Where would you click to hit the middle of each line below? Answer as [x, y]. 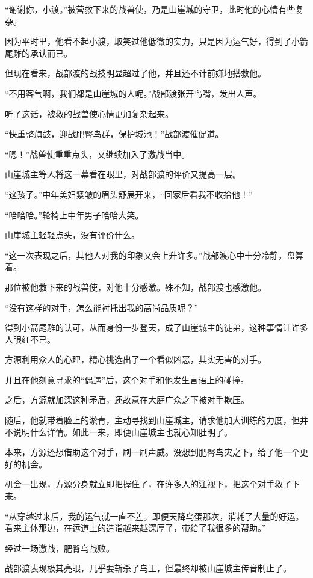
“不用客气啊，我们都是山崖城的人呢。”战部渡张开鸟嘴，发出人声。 [133, 93]
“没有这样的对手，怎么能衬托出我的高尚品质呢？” [102, 307]
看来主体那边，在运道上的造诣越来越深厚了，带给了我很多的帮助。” [135, 528]
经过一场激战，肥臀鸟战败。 [60, 548]
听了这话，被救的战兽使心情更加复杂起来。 [89, 113]
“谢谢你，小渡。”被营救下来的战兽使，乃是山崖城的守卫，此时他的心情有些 [150, 9]
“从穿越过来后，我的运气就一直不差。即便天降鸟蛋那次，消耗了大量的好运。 [154, 516]
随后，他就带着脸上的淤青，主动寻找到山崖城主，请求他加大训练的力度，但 [152, 420]
